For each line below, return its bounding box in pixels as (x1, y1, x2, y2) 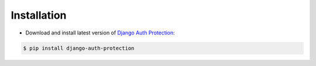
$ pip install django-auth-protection (23, 44, 135, 51)
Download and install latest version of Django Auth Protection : (25, 29, 175, 36)
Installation (11, 9, 67, 22)
